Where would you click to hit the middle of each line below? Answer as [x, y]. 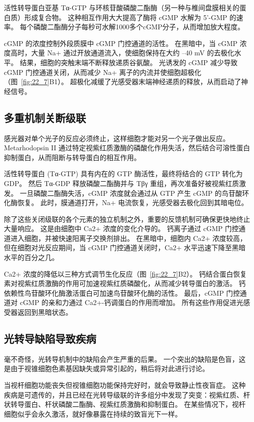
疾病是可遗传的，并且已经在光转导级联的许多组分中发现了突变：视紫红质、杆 [127, 394]
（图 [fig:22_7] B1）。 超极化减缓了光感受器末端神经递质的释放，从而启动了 [123, 82]
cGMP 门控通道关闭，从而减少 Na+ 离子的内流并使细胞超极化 [103, 72]
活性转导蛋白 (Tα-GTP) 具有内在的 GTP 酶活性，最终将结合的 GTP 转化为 [123, 174]
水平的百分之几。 [31, 257]
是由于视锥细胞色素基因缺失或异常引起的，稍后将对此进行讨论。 [106, 368]
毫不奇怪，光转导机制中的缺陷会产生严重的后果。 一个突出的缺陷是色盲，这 [125, 359]
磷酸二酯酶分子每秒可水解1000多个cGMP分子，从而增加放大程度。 [139, 27]
